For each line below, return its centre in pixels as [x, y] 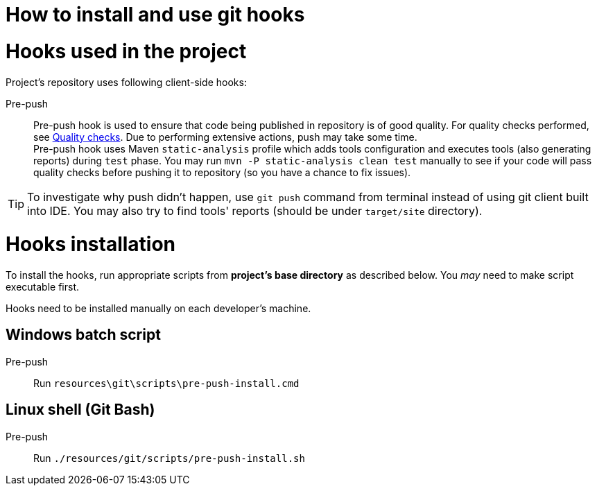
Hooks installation [91, 244]
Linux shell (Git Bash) [80, 410]
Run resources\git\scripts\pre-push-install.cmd [166, 383]
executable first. [43, 287]
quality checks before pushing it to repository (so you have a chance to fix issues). [222, 172]
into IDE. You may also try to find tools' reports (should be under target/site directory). [255, 210]
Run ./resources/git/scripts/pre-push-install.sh [169, 458]
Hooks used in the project [126, 51]
